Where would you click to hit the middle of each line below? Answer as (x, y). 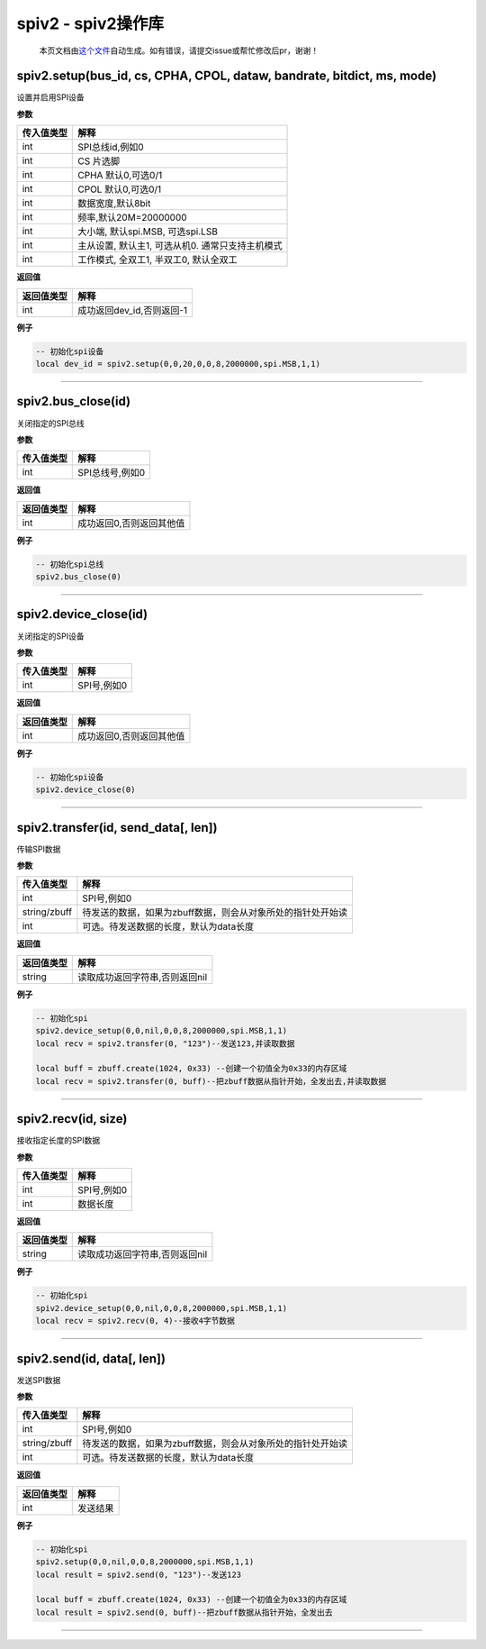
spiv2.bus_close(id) (73, 401)
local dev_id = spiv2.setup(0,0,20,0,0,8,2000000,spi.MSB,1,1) (178, 364)
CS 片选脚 (99, 161)
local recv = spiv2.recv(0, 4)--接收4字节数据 (135, 1321)
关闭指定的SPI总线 (50, 423)
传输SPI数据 (39, 849)
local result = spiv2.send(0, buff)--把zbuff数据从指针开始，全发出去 (184, 1612)
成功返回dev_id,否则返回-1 (133, 310)
